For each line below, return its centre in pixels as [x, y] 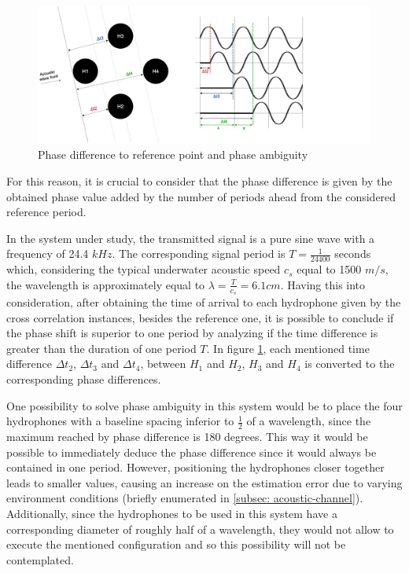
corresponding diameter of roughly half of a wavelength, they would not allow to [200, 529]
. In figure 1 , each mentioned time [288, 348]
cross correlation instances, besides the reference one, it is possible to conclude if [200, 317]
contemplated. [40, 559]
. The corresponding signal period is [199, 253]
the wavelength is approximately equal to [106, 284]
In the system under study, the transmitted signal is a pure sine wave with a [191, 238]
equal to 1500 [329, 269]
